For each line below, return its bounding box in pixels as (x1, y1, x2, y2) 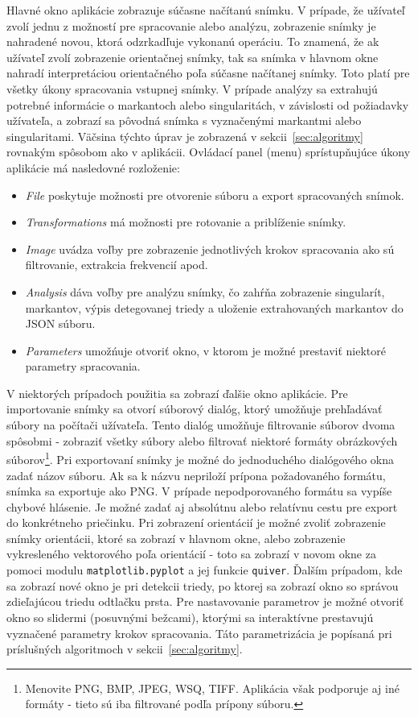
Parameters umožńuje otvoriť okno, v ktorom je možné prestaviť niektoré (25, 342, 387, 358)
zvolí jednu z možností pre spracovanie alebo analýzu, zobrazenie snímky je (6, 17, 376, 34)
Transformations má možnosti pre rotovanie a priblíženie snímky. (25, 213, 346, 230)
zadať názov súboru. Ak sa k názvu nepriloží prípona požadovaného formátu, (6, 466, 386, 483)
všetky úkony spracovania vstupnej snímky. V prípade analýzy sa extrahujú (6, 80, 378, 97)
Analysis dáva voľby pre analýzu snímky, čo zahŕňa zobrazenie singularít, (25, 283, 385, 300)
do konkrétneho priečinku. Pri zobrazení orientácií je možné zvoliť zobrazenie (6, 514, 386, 531)
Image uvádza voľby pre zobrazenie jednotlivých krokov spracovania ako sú (25, 240, 395, 257)
